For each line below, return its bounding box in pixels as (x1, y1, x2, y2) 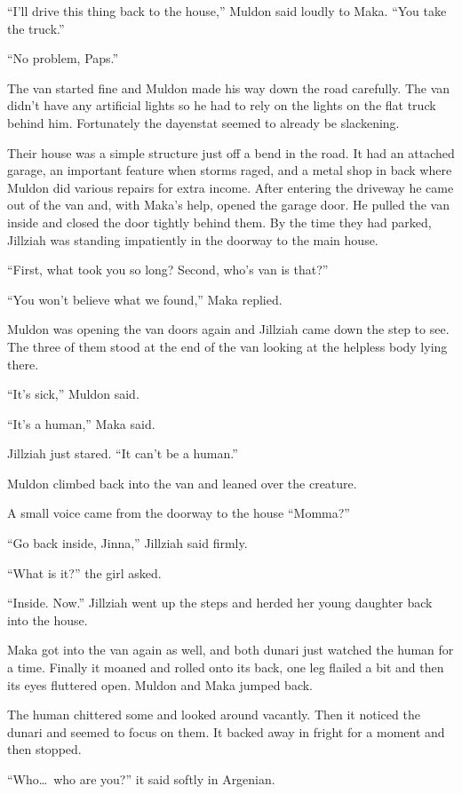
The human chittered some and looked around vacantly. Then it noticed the (7, 705, 420, 724)
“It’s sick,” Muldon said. (7, 385, 139, 403)
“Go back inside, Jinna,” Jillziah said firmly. (7, 534, 248, 552)
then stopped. (7, 740, 82, 758)
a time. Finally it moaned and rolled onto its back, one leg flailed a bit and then (7, 658, 444, 677)
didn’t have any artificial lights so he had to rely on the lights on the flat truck (7, 96, 436, 115)
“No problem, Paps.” (7, 49, 119, 67)
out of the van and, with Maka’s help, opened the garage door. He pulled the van (7, 195, 450, 214)
